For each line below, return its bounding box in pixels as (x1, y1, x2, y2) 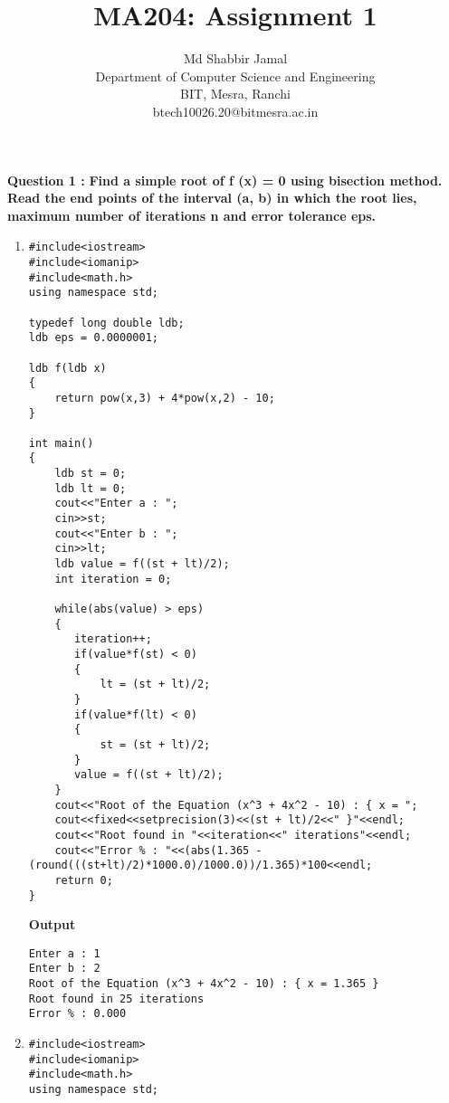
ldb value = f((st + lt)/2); (54, 557, 230, 571)
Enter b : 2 (28, 962, 100, 975)
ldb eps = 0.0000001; (28, 331, 158, 345)
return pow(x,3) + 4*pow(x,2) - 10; (54, 391, 275, 404)
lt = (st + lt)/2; (100, 678, 211, 691)
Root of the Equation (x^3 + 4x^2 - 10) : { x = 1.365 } (28, 977, 379, 991)
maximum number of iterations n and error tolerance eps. (7, 205, 377, 224)
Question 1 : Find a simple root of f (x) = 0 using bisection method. (7, 170, 443, 189)
